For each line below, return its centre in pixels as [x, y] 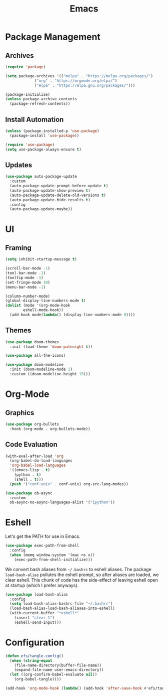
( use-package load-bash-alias [37, 594]
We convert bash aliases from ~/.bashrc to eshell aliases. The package [78, 569]
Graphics [20, 413]
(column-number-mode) [28, 296]
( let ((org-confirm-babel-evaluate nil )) [53, 675]
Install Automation [34, 119]
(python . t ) [28, 475]
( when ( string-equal [31, 660]
